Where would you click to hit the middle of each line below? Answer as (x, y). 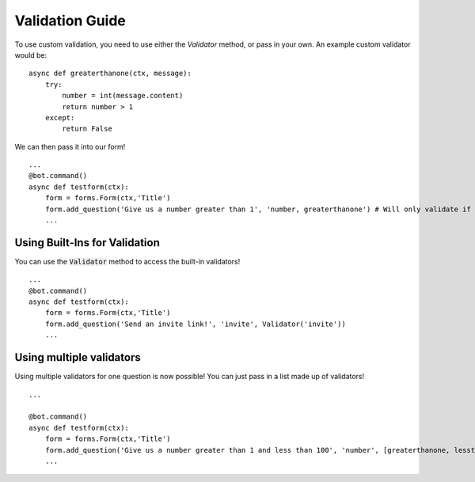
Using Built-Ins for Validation (87, 243)
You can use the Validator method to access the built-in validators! (127, 261)
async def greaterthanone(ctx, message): (110, 74)
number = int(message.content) (123, 96)
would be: (31, 55)
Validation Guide (70, 21)
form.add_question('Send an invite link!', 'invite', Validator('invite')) (195, 324)
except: (60, 118)
